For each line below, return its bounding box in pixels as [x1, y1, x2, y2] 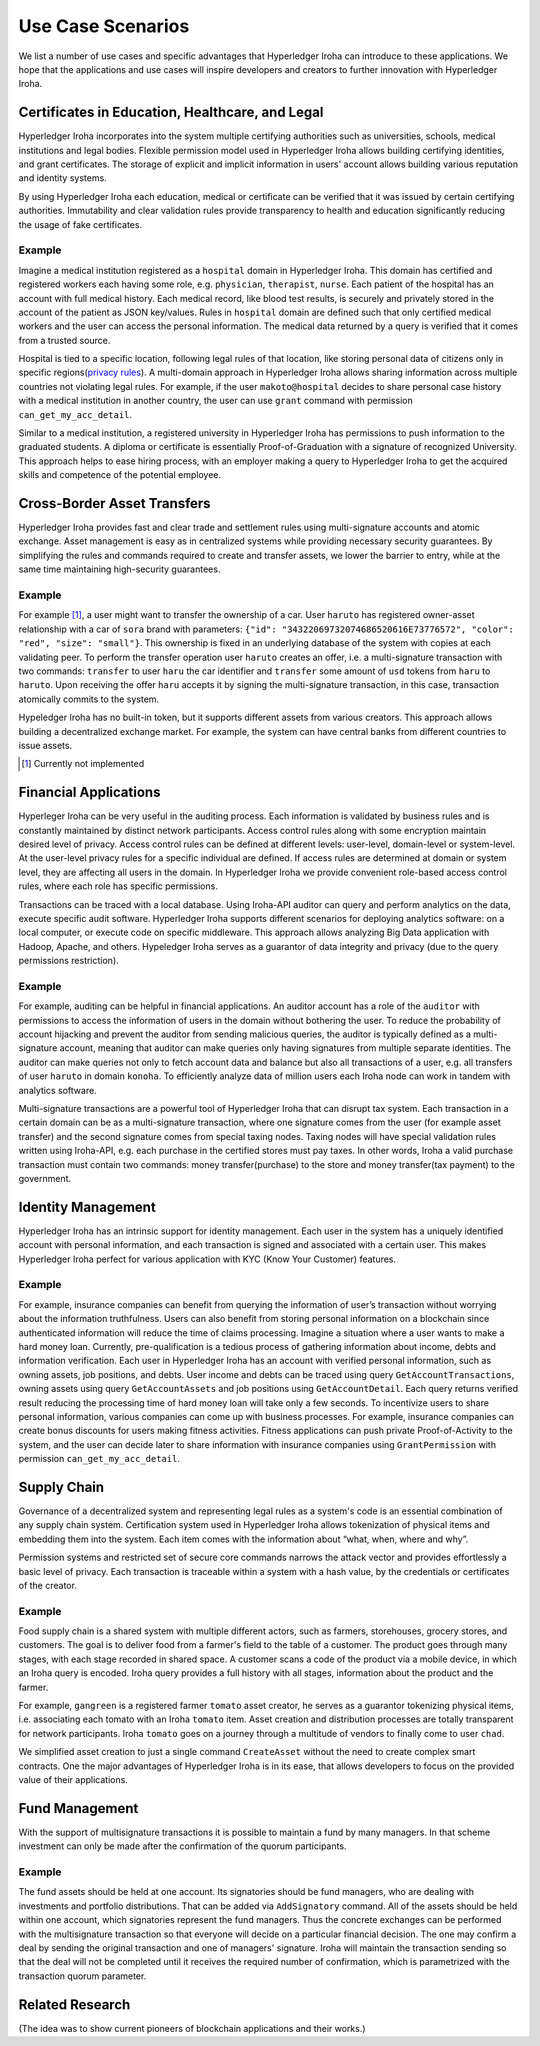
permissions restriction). [18, 955, 119, 967]
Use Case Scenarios [18, 15, 190, 37]
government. [18, 1172, 72, 1184]
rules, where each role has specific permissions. [18, 880, 219, 892]
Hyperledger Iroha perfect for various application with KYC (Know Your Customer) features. [18, 1253, 397, 1265]
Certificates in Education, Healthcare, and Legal [18, 104, 324, 121]
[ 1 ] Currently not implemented [21, 758, 145, 770]
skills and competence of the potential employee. [18, 469, 222, 481]
